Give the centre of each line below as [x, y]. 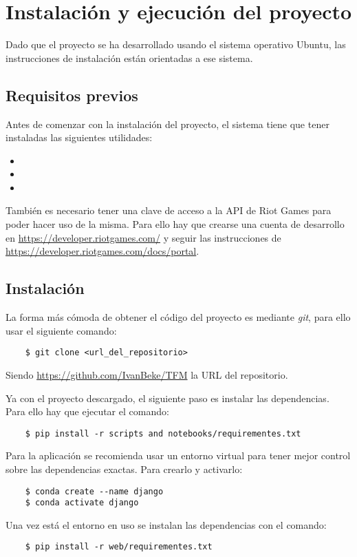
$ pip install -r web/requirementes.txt [119, 547]
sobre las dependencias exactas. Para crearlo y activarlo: [124, 469]
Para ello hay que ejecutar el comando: [87, 411]
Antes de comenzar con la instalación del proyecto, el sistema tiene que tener [167, 124]
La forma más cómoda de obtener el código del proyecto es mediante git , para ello [178, 317]
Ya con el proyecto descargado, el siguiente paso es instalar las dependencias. [167, 398]
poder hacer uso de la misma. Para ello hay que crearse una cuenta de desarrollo [175, 224]
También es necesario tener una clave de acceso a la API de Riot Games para [169, 210]
